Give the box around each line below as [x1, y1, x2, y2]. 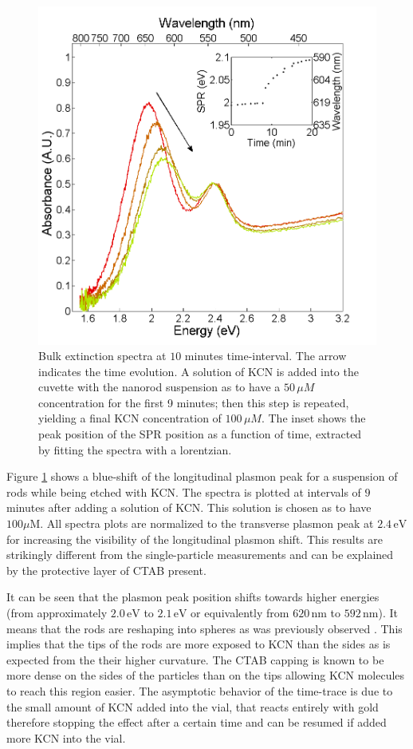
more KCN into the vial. [6, 729, 126, 746]
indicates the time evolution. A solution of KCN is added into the [38, 363, 359, 379]
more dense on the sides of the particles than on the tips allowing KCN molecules [6, 667, 405, 684]
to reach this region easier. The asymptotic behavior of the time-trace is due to [6, 682, 393, 699]
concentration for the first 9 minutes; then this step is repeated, [38, 394, 349, 410]
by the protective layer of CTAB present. [6, 561, 206, 578]
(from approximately [6, 604, 108, 621]
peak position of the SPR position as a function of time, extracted [38, 426, 362, 442]
